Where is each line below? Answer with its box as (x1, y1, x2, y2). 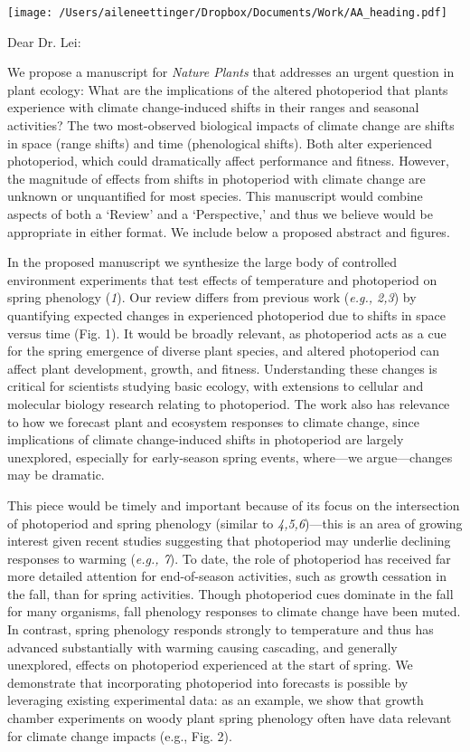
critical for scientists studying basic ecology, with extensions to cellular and (7, 376, 424, 395)
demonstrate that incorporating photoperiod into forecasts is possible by (7, 672, 409, 691)
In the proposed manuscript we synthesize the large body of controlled (7, 252, 397, 271)
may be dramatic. (7, 465, 105, 484)
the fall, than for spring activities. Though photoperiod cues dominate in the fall (7, 584, 454, 603)
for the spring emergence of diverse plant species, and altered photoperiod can (7, 341, 440, 360)
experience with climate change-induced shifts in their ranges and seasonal (7, 98, 419, 117)
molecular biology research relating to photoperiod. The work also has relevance (7, 394, 450, 413)
